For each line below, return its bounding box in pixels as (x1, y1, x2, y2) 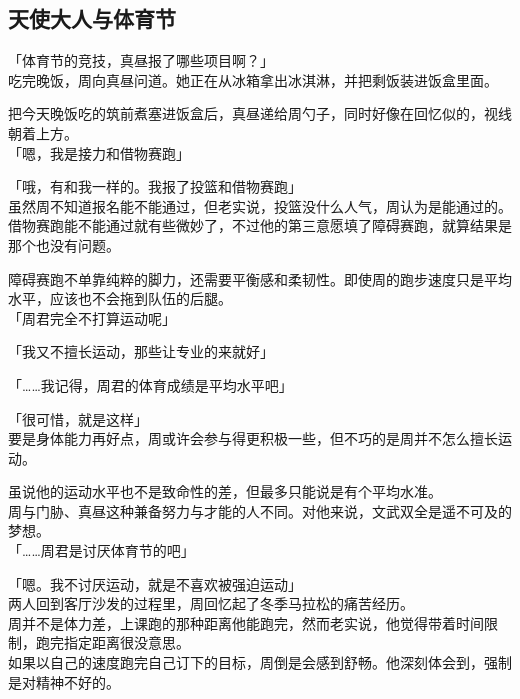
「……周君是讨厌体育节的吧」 (8, 540, 195, 561)
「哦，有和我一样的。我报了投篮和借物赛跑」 (8, 176, 302, 197)
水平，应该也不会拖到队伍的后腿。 (8, 288, 232, 309)
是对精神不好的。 (8, 671, 120, 692)
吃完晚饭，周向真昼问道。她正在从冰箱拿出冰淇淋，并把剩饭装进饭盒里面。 (8, 69, 498, 90)
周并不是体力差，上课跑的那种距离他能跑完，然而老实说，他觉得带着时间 (8, 612, 484, 633)
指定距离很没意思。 (63, 632, 190, 653)
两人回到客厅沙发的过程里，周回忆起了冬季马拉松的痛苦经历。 (8, 593, 414, 614)
